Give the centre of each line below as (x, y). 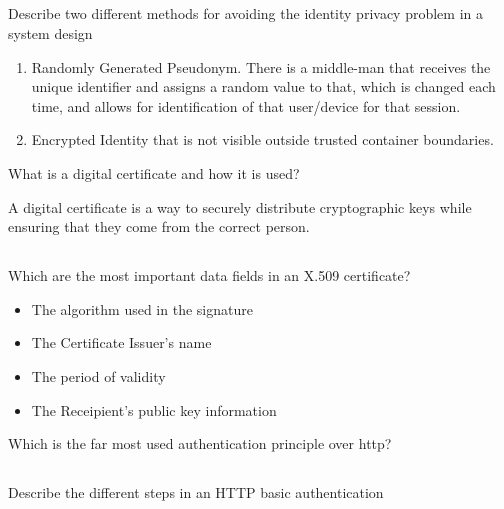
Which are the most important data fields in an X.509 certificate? (209, 275)
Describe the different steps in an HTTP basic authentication (196, 492)
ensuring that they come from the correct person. (159, 226)
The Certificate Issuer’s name (121, 342)
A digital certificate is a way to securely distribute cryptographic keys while (240, 206)
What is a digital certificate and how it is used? (154, 172)
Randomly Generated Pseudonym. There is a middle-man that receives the (261, 66)
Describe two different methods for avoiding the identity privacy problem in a (245, 13)
